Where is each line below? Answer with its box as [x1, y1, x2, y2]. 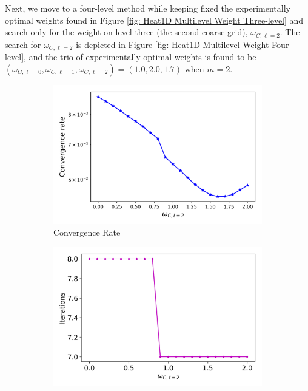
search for [5, 38, 41, 50]
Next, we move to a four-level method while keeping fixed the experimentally [5, 2, 290, 14]
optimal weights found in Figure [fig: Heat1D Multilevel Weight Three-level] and [5, 13, 304, 26]
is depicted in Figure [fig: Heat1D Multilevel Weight [76, 38, 269, 50]
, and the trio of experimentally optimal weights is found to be [24, 50, 256, 63]
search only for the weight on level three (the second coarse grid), [5, 25, 248, 38]
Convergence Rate [53, 226, 121, 239]
